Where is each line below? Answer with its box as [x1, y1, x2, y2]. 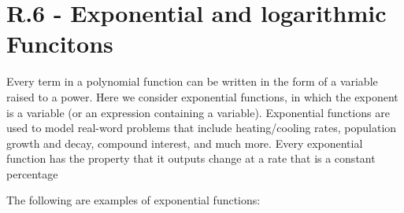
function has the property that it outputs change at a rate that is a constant [6, 150, 376, 167]
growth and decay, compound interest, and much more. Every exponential [6, 134, 363, 151]
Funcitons [6, 28, 113, 60]
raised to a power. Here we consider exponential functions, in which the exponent [6, 88, 398, 105]
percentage [6, 165, 58, 182]
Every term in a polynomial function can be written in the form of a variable [6, 73, 378, 90]
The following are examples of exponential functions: [6, 192, 261, 208]
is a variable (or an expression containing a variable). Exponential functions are [6, 104, 390, 120]
